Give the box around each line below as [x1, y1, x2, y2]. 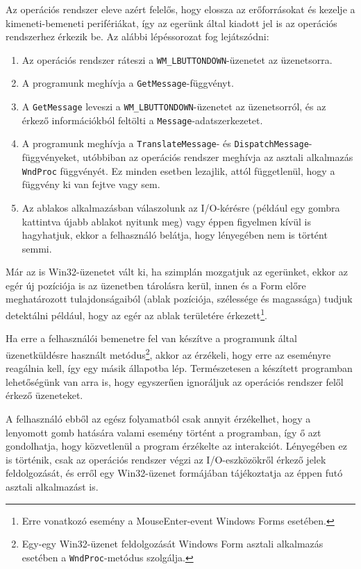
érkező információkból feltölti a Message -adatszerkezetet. [22, 112, 263, 127]
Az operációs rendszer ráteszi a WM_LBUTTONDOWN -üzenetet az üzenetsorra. [22, 52, 333, 67]
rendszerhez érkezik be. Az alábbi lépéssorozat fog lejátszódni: [6, 29, 269, 44]
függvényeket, [22, 150, 80, 164]
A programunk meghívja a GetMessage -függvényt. [22, 76, 234, 90]
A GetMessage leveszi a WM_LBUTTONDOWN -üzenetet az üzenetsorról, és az [22, 99, 326, 114]
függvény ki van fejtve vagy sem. [22, 177, 160, 192]
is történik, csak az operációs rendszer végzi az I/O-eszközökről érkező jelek [6, 452, 326, 466]
